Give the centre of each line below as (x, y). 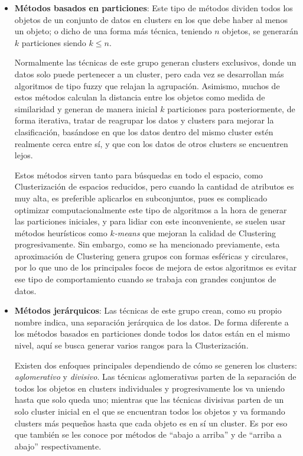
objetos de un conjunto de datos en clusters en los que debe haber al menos (151, 19)
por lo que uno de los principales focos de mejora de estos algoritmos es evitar (156, 267)
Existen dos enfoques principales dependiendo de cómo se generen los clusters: (156, 365)
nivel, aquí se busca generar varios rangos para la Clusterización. (131, 345)
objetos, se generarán (260, 31)
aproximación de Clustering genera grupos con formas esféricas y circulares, (151, 255)
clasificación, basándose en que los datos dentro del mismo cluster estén (144, 131)
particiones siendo (54, 42)
